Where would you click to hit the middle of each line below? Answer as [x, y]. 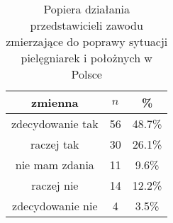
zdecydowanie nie [55, 206]
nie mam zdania [55, 165]
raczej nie [55, 185]
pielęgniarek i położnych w [86, 58]
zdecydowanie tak [55, 124]
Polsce [86, 74]
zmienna [55, 102]
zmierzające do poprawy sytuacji [87, 41]
